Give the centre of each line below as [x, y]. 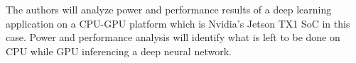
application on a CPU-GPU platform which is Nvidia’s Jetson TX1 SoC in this [178, 23]
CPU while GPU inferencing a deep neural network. [119, 51]
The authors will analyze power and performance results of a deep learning [169, 9]
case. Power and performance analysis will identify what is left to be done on [173, 37]
